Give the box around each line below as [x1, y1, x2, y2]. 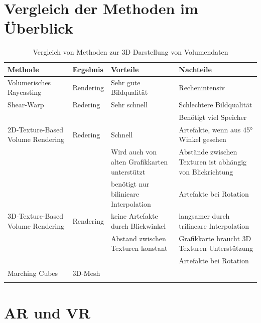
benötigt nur [110, 179, 150, 189]
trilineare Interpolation [179, 220, 249, 231]
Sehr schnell [110, 99, 148, 110]
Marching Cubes [8, 268, 58, 278]
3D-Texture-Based [8, 211, 63, 221]
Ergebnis [72, 64, 103, 74]
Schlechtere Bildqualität [179, 99, 252, 110]
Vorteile [110, 64, 139, 74]
